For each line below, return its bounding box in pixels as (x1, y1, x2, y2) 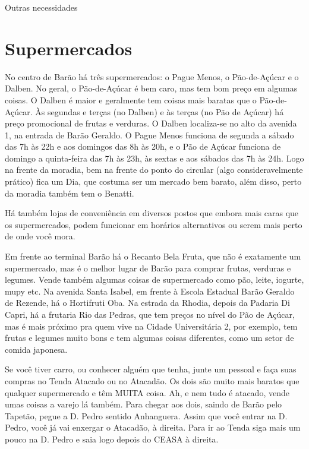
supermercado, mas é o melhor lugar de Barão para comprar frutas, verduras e (5, 261, 291, 274)
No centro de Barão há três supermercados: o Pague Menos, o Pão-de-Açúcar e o (5, 70, 299, 83)
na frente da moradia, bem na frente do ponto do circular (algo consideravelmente (5, 163, 303, 176)
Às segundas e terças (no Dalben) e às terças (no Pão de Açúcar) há (35, 105, 284, 118)
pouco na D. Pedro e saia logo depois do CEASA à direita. (5, 432, 219, 445)
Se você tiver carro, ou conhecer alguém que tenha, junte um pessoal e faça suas (5, 363, 297, 375)
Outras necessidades (5, 1, 78, 13)
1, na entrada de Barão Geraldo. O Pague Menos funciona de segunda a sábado (5, 128, 294, 141)
